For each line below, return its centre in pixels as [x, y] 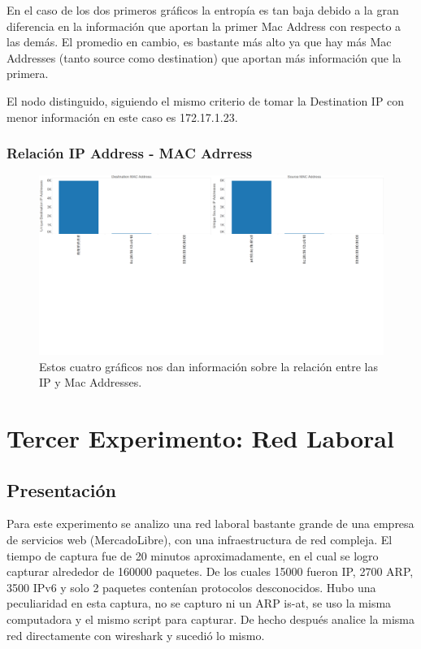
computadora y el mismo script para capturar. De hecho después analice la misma [211, 619]
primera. [28, 74]
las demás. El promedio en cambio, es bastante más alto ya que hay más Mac [199, 42]
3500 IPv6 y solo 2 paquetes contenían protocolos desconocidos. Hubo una [191, 587]
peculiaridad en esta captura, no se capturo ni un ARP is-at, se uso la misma [199, 603]
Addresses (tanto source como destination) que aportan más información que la [204, 57]
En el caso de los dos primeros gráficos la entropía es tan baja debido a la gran [203, 10]
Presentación [61, 489]
